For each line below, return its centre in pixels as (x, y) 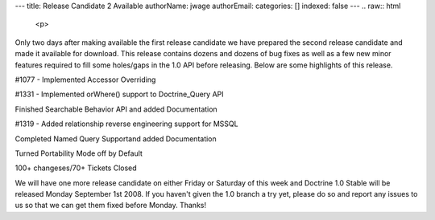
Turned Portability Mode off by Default (79, 153)
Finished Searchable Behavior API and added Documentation (116, 109)
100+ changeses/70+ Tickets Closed (76, 168)
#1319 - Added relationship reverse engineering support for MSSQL (126, 124)
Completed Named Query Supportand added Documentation (116, 139)
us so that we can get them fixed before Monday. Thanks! (111, 206)
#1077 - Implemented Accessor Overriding (85, 79)
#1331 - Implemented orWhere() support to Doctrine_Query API (120, 94)
